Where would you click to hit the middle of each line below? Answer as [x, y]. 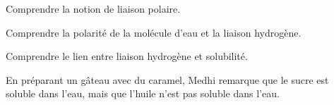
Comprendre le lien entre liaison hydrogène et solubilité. [127, 56]
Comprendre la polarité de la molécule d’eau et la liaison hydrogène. [154, 32]
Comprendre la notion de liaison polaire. [93, 8]
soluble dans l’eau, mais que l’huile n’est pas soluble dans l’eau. [143, 93]
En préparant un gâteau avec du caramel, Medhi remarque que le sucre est [167, 79]
